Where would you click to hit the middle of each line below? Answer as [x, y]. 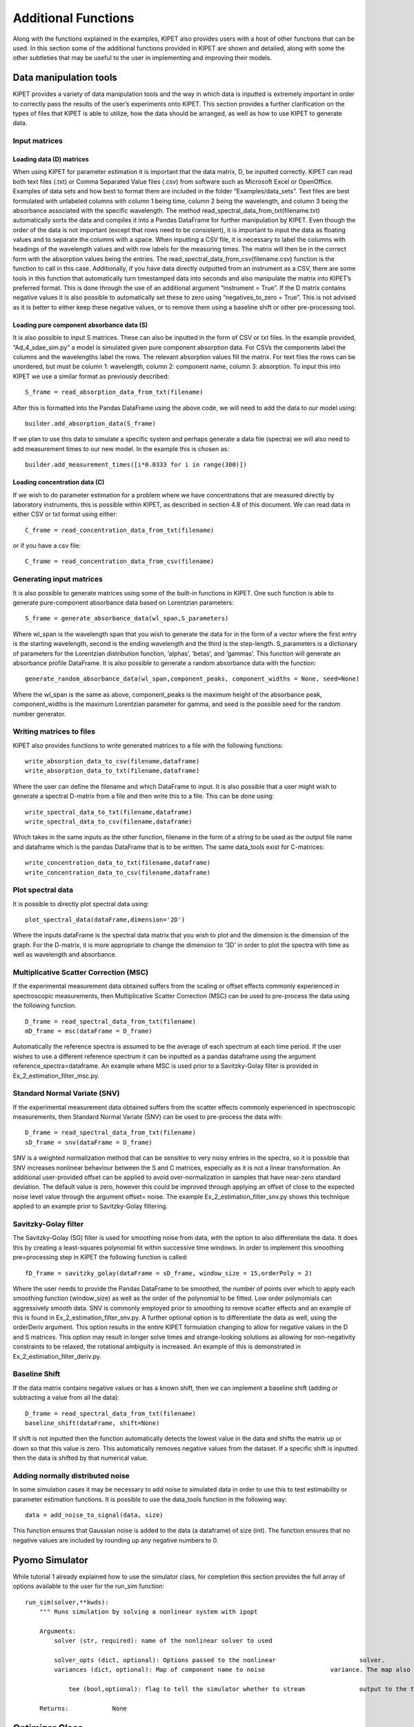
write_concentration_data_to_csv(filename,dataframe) [118, 872]
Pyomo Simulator [51, 1560]
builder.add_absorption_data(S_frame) [91, 423]
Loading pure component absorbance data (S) [80, 325]
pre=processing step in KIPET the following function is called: [100, 1257]
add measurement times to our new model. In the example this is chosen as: [121, 448]
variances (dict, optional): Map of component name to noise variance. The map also [232, 1670]
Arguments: [58, 1631]
